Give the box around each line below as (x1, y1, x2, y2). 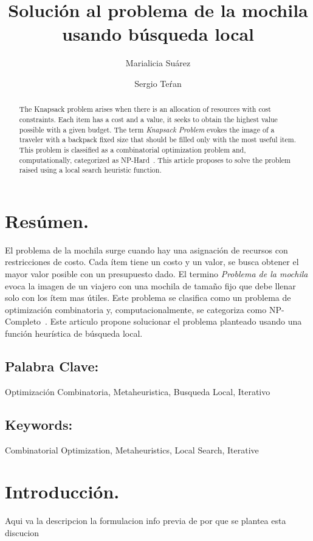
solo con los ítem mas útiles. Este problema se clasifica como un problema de (5, 291, 291, 304)
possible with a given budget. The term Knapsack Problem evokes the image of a (19, 124, 275, 134)
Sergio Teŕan (134, 77, 182, 89)
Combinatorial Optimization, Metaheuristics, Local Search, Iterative (5, 443, 259, 456)
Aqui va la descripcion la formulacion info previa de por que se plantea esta (5, 514, 286, 527)
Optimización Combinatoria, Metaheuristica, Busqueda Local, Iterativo (5, 385, 270, 398)
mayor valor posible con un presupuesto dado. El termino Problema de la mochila (5, 267, 308, 280)
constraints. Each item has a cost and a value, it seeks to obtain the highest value (19, 114, 278, 124)
